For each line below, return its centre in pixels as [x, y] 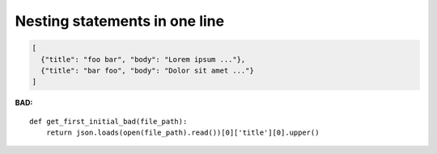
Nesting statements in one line [120, 21]
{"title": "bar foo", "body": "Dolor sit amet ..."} [147, 70]
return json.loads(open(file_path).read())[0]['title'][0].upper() [182, 133]
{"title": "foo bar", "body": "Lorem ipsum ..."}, [143, 59]
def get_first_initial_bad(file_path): [108, 121]
